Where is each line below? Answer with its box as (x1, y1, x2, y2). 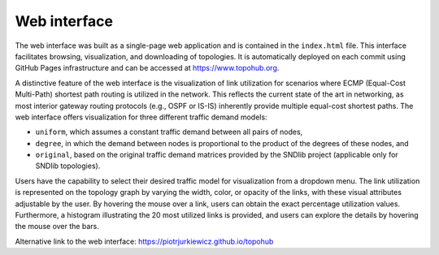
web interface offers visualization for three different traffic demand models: (15, 112, 267, 122)
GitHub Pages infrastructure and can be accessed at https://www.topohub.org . (15, 63, 280, 73)
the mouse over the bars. (15, 222, 99, 231)
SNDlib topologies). (35, 161, 101, 171)
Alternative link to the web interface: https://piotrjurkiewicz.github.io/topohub (15, 236, 274, 246)
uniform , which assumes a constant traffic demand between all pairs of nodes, (35, 127, 303, 137)
